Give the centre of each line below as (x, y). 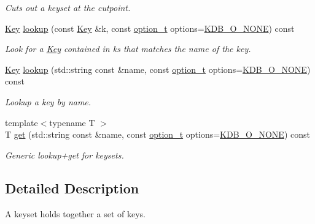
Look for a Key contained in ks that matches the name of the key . (128, 49)
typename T (72, 122)
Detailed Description (72, 188)
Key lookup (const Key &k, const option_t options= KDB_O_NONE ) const (150, 28)
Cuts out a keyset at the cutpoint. (68, 7)
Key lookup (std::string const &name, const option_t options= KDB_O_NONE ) (158, 69)
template (21, 122)
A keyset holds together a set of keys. (75, 213)
